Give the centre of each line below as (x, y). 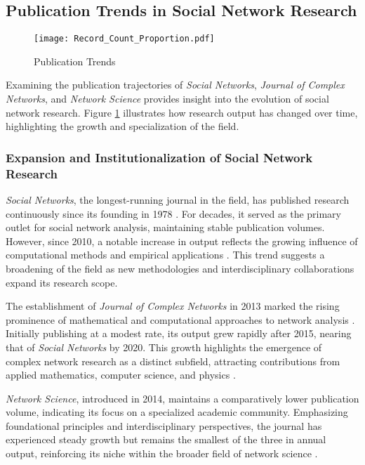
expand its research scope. (62, 282)
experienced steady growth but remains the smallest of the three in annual (166, 439)
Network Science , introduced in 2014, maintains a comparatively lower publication (182, 398)
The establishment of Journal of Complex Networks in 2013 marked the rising (173, 306)
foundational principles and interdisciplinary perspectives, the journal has (164, 425)
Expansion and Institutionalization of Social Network (159, 157)
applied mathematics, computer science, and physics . (121, 375)
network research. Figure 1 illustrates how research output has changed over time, (182, 112)
